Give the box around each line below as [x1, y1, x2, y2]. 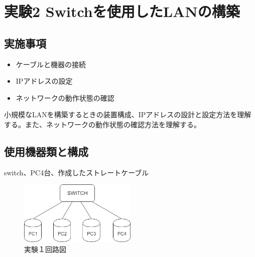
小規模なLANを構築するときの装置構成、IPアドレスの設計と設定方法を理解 [4, 109, 251, 120]
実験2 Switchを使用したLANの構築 [4, 1, 240, 22]
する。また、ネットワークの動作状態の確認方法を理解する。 [4, 119, 201, 129]
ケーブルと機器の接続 [16, 59, 86, 69]
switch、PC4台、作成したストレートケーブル [4, 167, 149, 177]
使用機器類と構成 [4, 143, 88, 159]
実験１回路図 [24, 243, 66, 254]
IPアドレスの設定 [16, 76, 73, 86]
